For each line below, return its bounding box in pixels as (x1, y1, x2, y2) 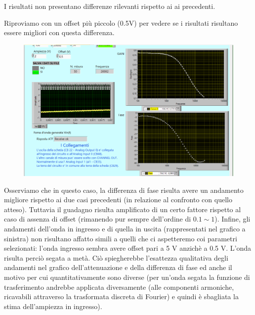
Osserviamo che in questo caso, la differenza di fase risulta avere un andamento (4, 184, 244, 195)
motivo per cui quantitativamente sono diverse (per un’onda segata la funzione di (4, 271, 250, 282)
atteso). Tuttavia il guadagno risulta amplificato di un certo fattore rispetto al (4, 204, 241, 214)
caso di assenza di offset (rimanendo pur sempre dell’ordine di (4, 214, 191, 224)
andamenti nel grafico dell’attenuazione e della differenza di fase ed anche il (4, 262, 232, 272)
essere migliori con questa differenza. (4, 27, 115, 38)
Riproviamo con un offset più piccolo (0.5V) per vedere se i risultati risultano (4, 17, 238, 28)
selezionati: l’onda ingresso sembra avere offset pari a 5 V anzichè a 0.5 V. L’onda (4, 243, 252, 253)
